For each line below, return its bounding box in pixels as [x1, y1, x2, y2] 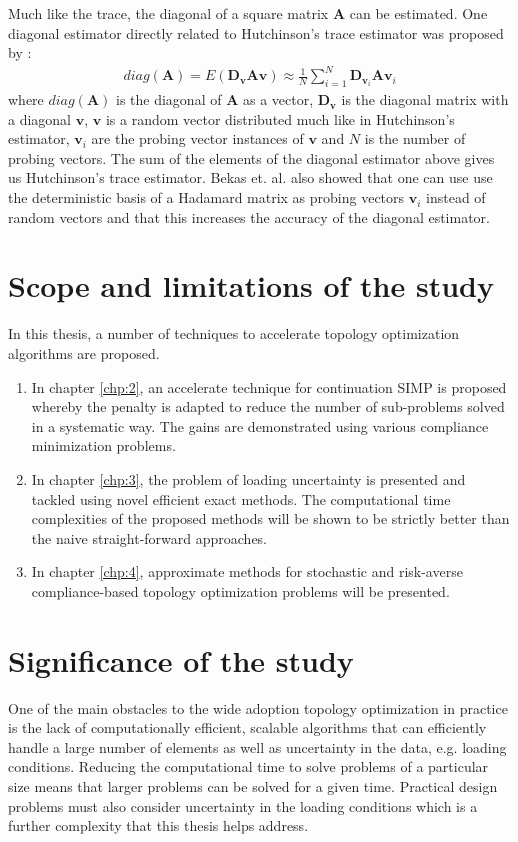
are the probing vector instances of [91, 128, 304, 149]
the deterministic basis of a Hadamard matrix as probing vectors [8, 187, 405, 208]
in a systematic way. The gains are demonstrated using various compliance [31, 415, 489, 436]
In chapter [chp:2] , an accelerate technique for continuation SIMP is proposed [31, 376, 507, 397]
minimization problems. [31, 435, 176, 456]
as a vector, [242, 89, 314, 110]
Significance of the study [8, 639, 354, 680]
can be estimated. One [349, 3, 488, 23]
